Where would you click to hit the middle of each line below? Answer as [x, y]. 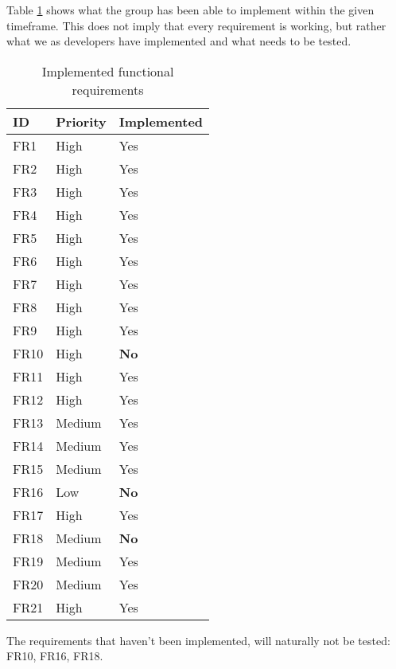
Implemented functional [108, 71]
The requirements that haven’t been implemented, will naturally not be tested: [198, 640]
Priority [81, 121]
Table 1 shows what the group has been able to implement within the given [190, 10]
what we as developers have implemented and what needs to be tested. [179, 41]
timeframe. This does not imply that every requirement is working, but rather [196, 25]
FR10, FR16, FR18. [55, 656]
